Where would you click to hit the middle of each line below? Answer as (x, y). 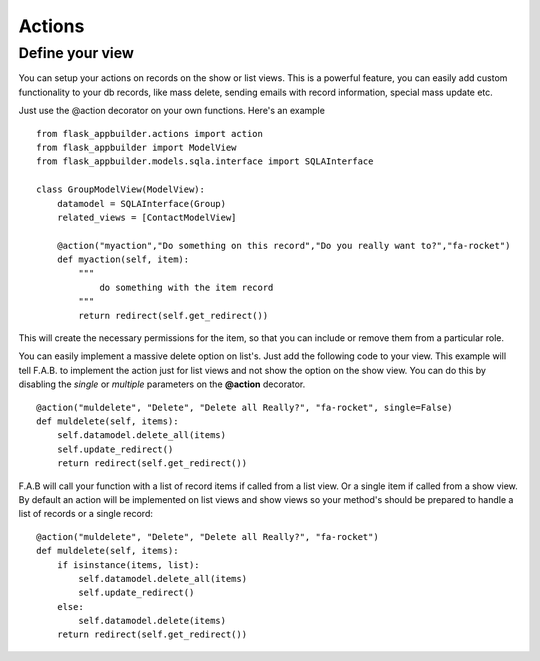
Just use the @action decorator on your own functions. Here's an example (171, 111)
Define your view (76, 53)
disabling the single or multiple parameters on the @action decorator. (162, 384)
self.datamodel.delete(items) (152, 621)
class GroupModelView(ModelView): (120, 189)
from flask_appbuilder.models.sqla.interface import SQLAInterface (205, 161)
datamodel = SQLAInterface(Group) (141, 203)
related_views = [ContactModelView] (146, 217)
